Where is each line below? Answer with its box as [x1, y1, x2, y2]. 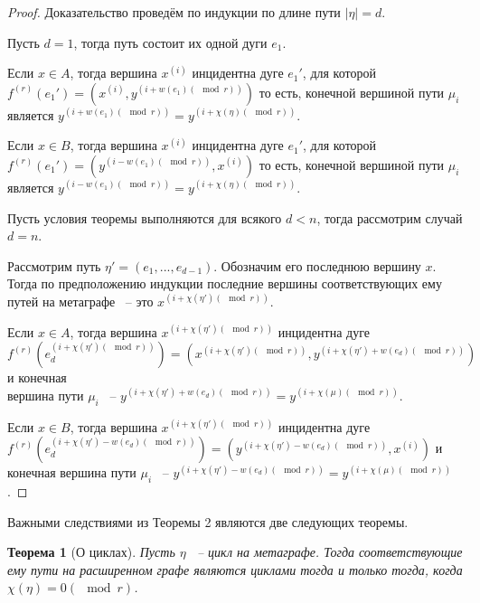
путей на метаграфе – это [7, 291, 154, 310]
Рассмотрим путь [7, 256, 101, 275]
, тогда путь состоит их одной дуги [73, 33, 268, 52]
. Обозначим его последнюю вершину [213, 256, 421, 275]
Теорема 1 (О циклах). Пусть [7, 542, 175, 561]
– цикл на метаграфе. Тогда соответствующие [196, 542, 463, 561]
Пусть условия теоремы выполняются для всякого [7, 208, 282, 227]
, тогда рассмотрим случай [316, 208, 463, 227]
